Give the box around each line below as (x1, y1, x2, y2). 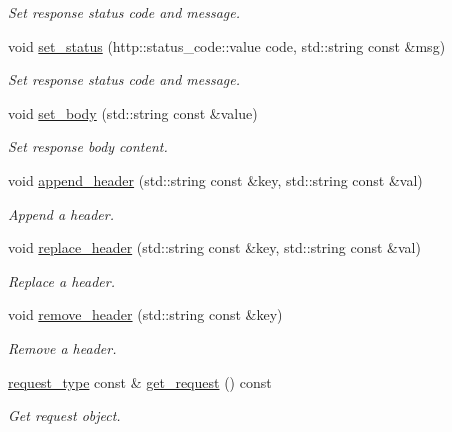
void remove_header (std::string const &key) (8, 304, 283, 325)
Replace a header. (8, 270, 116, 291)
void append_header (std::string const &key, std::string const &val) (8, 169, 423, 190)
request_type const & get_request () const (8, 371, 272, 392)
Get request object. (8, 405, 121, 426)
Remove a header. (8, 337, 117, 358)
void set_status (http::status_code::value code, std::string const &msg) (8, 35, 446, 56)
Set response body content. (8, 136, 168, 157)
